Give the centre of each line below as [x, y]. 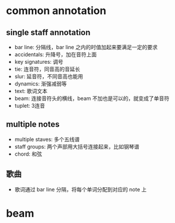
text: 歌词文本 [31, 91]
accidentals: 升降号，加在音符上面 [56, 54]
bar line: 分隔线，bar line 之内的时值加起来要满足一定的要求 [86, 47]
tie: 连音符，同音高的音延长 [47, 69]
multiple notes [33, 124]
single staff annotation [48, 32]
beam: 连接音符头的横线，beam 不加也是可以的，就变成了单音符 [92, 98]
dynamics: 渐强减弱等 [41, 84]
